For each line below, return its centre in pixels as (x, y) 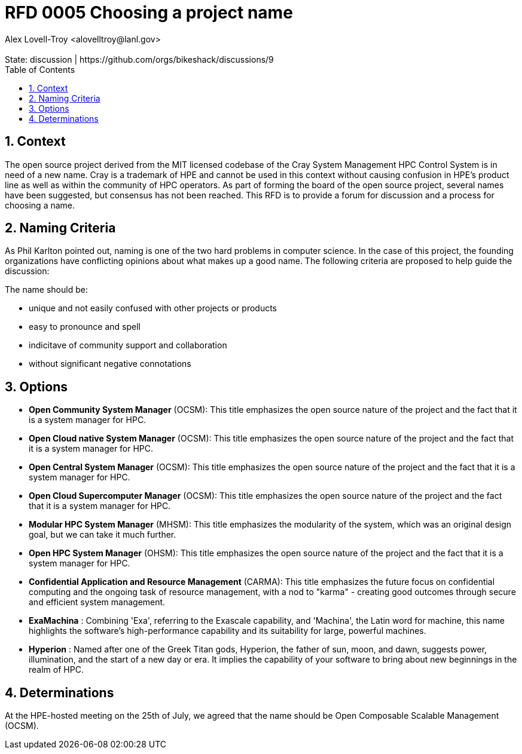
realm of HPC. (56, 670)
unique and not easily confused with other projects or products (153, 308)
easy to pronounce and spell (85, 327)
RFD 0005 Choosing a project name (149, 13)
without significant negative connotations (110, 364)
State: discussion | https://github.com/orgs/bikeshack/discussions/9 (139, 59)
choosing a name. (40, 205)
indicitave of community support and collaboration (128, 345)
